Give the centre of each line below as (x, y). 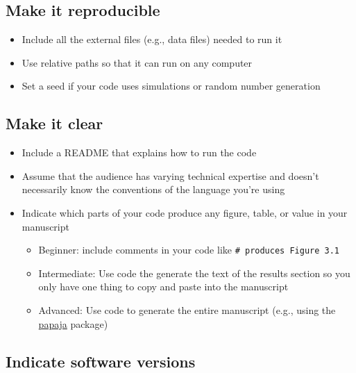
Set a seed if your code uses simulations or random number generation (171, 86)
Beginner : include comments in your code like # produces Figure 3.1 (189, 250)
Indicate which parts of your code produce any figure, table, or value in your (185, 212)
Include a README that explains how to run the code (139, 152)
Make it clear (54, 123)
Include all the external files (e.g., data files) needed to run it (152, 39)
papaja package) (73, 323)
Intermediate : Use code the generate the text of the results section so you (194, 273)
